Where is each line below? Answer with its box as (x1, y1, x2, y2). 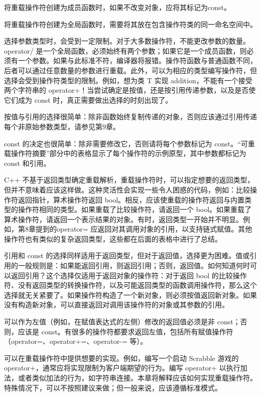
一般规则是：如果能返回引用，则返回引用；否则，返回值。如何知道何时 (18, 260, 250, 271)
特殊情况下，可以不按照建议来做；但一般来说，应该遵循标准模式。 (4, 382, 222, 392)
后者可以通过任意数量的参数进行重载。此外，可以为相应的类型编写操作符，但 (4, 65, 257, 75)
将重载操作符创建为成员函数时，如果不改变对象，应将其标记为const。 (4, 2, 231, 12)
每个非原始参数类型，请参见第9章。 (4, 121, 120, 131)
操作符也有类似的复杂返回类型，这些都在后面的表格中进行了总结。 (4, 233, 222, 244)
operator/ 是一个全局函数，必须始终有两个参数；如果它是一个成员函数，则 (4, 45, 247, 56)
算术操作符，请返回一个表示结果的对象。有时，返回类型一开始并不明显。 (4, 214, 243, 224)
